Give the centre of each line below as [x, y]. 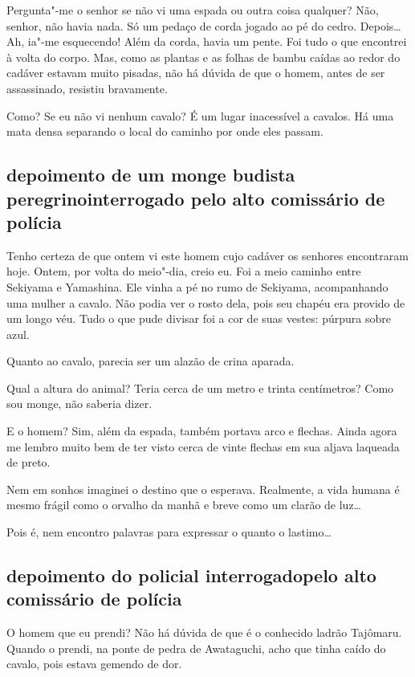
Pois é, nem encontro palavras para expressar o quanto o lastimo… [169, 532]
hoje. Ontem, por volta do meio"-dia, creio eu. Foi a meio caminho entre [184, 271]
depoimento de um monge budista [151, 175]
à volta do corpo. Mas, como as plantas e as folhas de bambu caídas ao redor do [203, 57]
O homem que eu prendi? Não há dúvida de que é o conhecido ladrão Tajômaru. [204, 632]
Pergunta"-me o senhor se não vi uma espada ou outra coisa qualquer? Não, [193, 10]
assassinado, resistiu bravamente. [87, 88]
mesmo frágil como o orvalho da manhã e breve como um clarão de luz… [184, 505]
